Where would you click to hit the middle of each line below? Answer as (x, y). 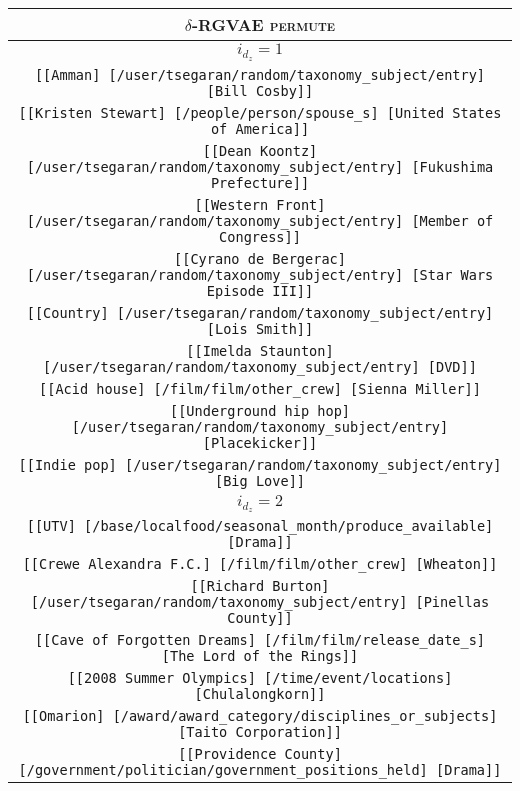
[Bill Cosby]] (260, 90)
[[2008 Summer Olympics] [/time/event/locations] (260, 678)
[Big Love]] (260, 480)
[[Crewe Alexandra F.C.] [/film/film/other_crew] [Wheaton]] (260, 564)
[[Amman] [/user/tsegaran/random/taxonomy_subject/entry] (260, 74)
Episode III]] (260, 290)
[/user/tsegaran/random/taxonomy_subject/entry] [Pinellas (260, 602)
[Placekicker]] (260, 442)
